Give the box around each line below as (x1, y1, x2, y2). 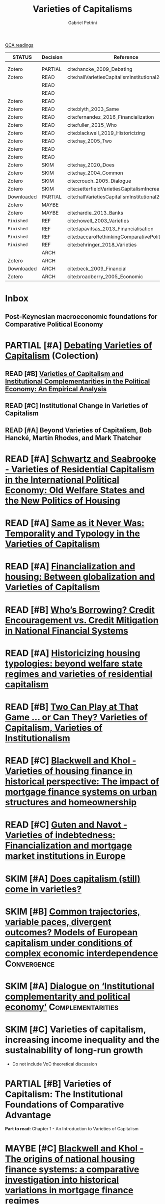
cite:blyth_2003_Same (67, 106, 119, 112)
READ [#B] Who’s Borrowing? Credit (5, 604, 155, 615)
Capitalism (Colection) (5, 350, 99, 361)
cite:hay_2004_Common (67, 169, 124, 176)
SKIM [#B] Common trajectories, (5, 906, 140, 917)
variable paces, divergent (5, 916, 111, 928)
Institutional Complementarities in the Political (5, 377, 150, 386)
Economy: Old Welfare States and (5, 485, 145, 496)
